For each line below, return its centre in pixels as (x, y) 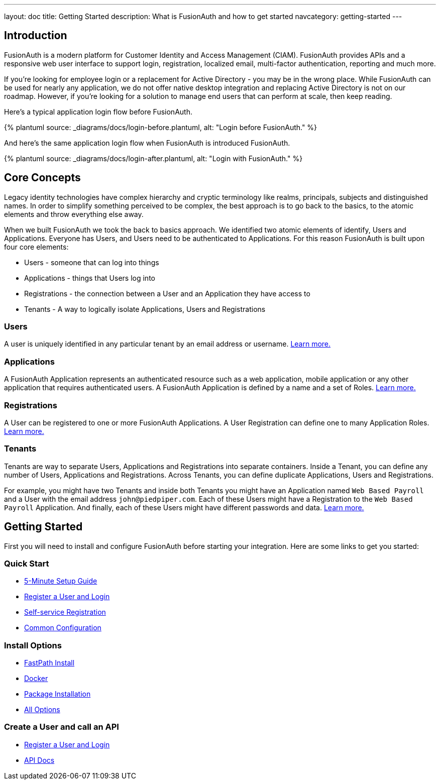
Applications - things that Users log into (90, 278)
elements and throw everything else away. (74, 214)
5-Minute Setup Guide (61, 581)
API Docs (39, 760)
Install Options (33, 645)
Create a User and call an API (62, 727)
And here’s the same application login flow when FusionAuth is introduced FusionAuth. (147, 143)
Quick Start (27, 563)
